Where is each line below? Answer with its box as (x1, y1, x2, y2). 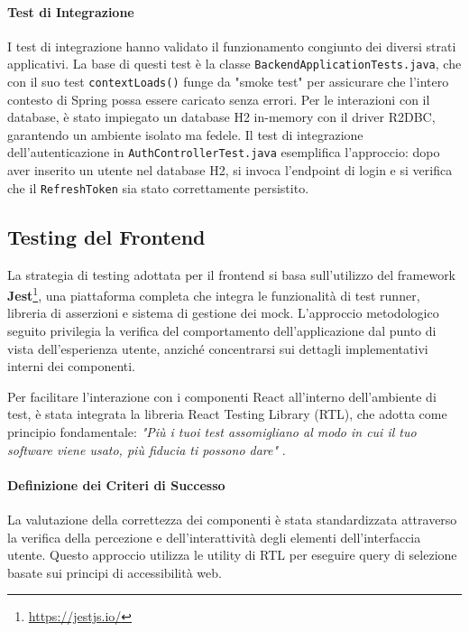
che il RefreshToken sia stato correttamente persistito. (7, 178, 309, 197)
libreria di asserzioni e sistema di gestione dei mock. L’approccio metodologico (7, 303, 439, 322)
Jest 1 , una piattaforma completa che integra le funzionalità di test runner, (7, 283, 420, 304)
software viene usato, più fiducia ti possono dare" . (7, 440, 286, 459)
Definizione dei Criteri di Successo (7, 475, 225, 494)
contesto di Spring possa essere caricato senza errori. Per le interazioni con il (7, 89, 430, 108)
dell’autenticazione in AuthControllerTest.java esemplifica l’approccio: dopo (7, 143, 440, 162)
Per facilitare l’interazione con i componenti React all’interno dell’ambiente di (7, 386, 437, 405)
